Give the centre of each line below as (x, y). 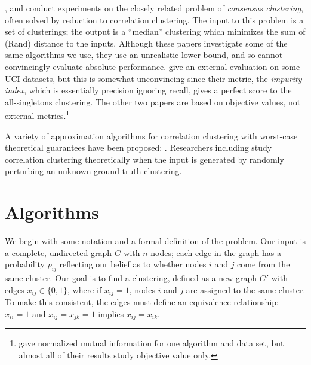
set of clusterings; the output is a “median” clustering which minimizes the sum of (155, 31)
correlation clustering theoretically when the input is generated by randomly (144, 159)
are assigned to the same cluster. (246, 289)
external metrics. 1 (37, 115)
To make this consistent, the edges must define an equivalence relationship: (142, 302)
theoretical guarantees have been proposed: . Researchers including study (138, 147)
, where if (84, 289)
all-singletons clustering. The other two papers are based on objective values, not (153, 101)
